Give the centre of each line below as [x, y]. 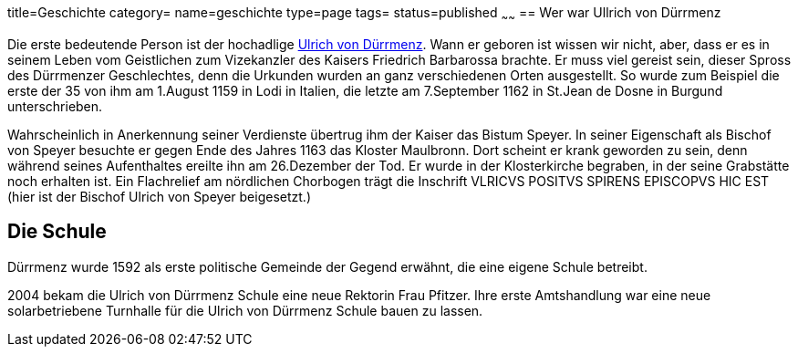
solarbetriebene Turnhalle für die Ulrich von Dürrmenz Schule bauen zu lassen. [245, 310]
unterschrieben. [55, 106]
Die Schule [57, 232]
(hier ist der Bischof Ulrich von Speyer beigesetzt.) [159, 196]
